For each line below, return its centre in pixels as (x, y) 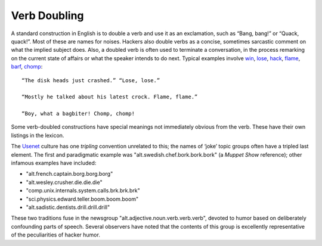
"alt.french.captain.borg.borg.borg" (69, 174)
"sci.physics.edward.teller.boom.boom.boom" (82, 199)
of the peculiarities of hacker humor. (56, 235)
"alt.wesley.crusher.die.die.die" (64, 182)
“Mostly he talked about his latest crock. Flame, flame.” (110, 97)
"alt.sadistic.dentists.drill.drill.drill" (68, 207)
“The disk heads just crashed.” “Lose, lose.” (91, 80)
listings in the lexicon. (38, 135)
